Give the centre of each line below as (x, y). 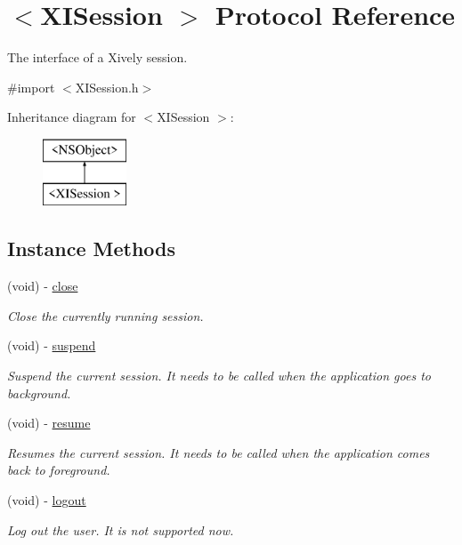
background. (39, 393)
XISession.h (107, 87)
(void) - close (43, 286)
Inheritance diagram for (72, 117)
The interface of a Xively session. (97, 57)
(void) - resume (49, 423)
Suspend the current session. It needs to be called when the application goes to (219, 376)
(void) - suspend (52, 345)
